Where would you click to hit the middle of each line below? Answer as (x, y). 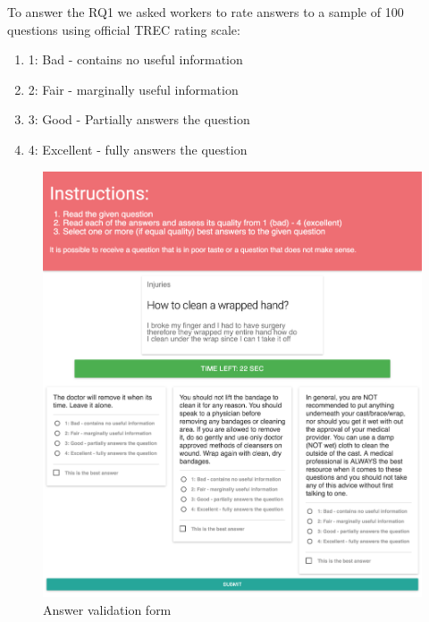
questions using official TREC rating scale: (124, 29)
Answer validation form (107, 609)
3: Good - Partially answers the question (139, 119)
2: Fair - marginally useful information (133, 89)
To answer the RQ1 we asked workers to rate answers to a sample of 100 (206, 12)
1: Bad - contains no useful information (135, 59)
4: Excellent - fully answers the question (138, 149)
